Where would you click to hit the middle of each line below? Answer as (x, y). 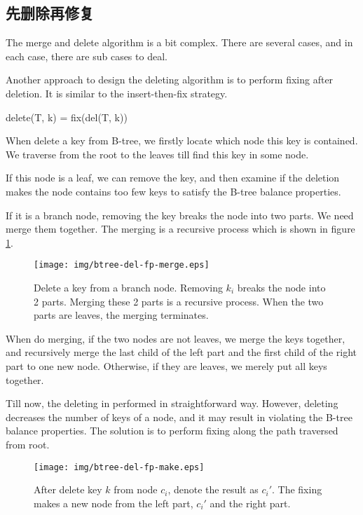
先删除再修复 (50, 13)
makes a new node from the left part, (114, 503)
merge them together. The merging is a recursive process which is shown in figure (180, 229)
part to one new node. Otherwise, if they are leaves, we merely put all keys (166, 365)
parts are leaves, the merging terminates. (121, 315)
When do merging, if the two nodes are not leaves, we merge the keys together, (176, 338)
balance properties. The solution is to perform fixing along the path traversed (172, 431)
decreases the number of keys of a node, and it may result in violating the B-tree (179, 417)
